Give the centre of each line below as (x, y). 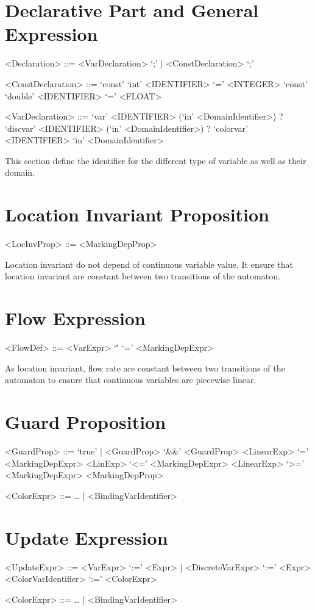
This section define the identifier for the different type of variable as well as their (156, 160)
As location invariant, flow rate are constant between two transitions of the (145, 368)
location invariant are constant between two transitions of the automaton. (143, 276)
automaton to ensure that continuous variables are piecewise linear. (131, 380)
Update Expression (87, 537)
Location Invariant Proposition (137, 214)
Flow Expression (75, 318)
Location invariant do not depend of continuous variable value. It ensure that (149, 264)
